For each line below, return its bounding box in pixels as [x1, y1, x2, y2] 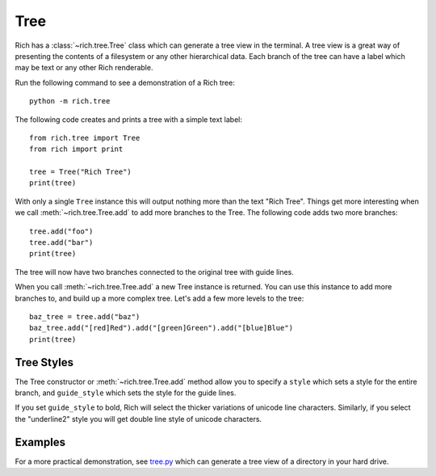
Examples [15, 435, 66, 449]
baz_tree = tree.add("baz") [29, 312, 140, 321]
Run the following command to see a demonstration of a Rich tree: [15, 78, 236, 87]
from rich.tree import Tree [29, 133, 140, 142]
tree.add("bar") [29, 238, 94, 247]
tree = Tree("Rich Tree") [29, 167, 132, 177]
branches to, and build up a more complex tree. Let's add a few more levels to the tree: [15, 293, 304, 303]
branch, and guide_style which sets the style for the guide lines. [15, 388, 237, 398]
